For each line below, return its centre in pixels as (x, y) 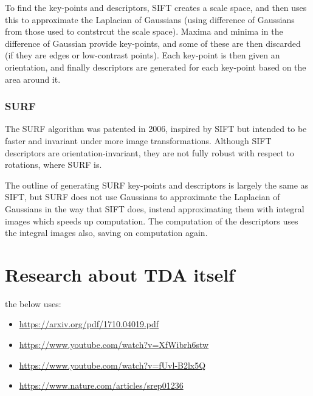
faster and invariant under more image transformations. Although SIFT (138, 140)
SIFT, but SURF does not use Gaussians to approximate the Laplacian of (143, 197)
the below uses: (33, 303)
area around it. (33, 79)
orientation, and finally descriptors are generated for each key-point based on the (156, 67)
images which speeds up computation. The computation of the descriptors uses (152, 221)
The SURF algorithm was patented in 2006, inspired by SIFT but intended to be (156, 129)
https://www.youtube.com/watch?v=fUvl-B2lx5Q (112, 365)
